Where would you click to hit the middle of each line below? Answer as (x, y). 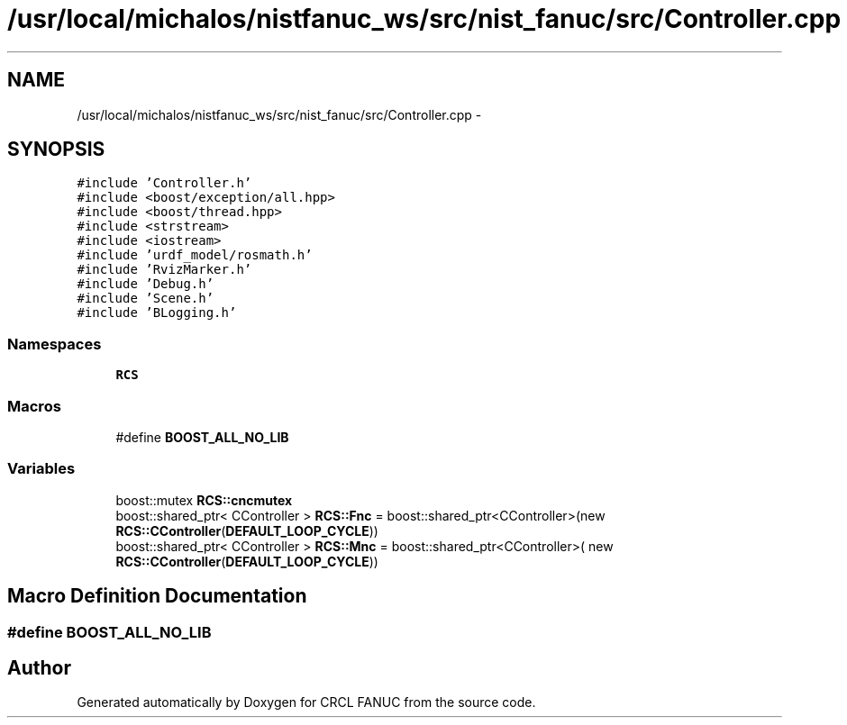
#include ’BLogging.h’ (157, 313)
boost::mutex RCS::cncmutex (204, 500)
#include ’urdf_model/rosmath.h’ (195, 255)
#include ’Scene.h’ (146, 299)
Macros (34, 406)
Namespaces (55, 344)
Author (39, 667)
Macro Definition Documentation (157, 596)
